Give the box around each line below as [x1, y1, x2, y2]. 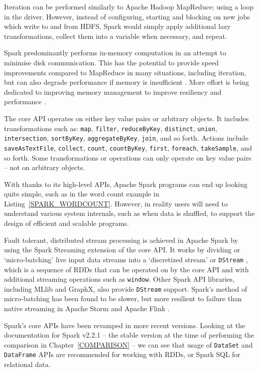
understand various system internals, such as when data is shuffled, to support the [4, 208, 255, 218]
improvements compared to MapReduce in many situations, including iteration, [4, 67, 247, 77]
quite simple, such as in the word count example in [4, 188, 159, 199]
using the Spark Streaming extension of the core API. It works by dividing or [4, 244, 240, 255]
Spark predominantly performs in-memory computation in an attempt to [4, 47, 226, 58]
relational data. [4, 359, 51, 370]
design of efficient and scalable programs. [4, 218, 129, 228]
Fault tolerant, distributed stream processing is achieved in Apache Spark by [4, 234, 238, 245]
